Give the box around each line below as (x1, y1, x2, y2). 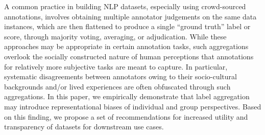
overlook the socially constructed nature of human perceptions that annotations (4, 51, 254, 61)
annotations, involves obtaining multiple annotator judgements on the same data (4, 11, 257, 21)
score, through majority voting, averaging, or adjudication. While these (4, 31, 227, 41)
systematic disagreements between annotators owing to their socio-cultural (4, 71, 237, 82)
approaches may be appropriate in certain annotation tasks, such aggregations (4, 41, 249, 52)
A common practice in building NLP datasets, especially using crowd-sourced (4, 1, 246, 11)
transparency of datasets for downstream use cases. (4, 121, 164, 132)
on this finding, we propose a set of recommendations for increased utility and (4, 111, 248, 122)
